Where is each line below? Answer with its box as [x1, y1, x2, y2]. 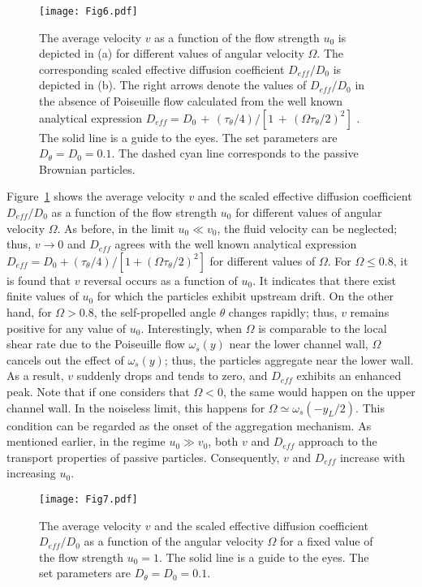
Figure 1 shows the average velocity [6, 188, 185, 205]
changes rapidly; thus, [228, 303, 338, 320]
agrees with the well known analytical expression [114, 235, 357, 252]
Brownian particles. [39, 160, 136, 177]
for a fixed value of [280, 533, 373, 550]
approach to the [298, 433, 377, 450]
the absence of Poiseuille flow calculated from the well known [39, 93, 343, 110]
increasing [6, 464, 56, 481]
